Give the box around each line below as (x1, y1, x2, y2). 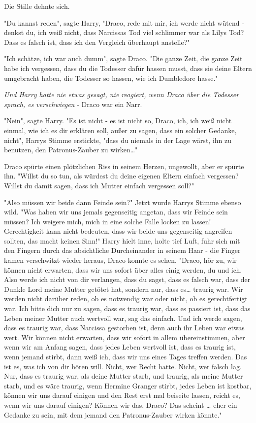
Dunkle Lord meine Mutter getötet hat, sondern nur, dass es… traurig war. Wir (4, 283, 243, 294)
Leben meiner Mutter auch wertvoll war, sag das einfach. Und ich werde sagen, (4, 313, 242, 323)
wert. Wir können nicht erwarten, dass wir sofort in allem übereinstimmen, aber (4, 332, 245, 342)
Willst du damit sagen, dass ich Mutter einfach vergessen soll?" (4, 180, 194, 190)
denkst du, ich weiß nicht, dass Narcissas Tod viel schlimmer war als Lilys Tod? (4, 27, 244, 37)
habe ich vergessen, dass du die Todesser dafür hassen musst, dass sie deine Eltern (4, 63, 252, 73)
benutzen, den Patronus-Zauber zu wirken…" (4, 144, 138, 155)
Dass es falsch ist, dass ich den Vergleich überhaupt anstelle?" (4, 36, 190, 47)
